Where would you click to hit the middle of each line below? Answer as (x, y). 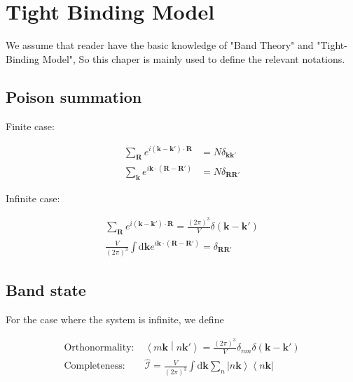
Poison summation (74, 96)
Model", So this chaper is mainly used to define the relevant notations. (194, 58)
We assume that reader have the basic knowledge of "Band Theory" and (160, 45)
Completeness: (95, 366)
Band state (46, 289)
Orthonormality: (99, 348)
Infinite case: (33, 198)
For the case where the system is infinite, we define (115, 319)
